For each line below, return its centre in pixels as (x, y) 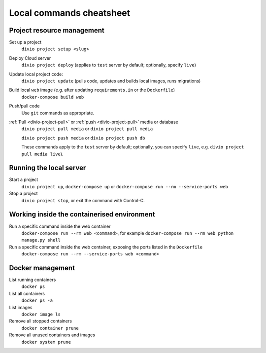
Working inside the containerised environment (82, 214)
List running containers (33, 280)
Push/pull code (24, 106)
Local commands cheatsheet (70, 13)
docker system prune (46, 342)
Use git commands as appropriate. (58, 113)
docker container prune (50, 328)
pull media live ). (42, 154)
